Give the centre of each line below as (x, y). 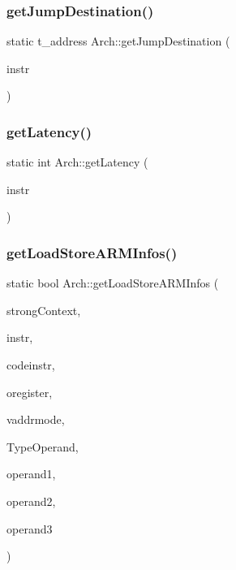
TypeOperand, (43, 446)
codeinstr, (31, 365)
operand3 (30, 528)
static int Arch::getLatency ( (77, 162)
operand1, (31, 474)
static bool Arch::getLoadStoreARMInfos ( (113, 283)
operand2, (31, 501)
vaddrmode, (36, 419)
